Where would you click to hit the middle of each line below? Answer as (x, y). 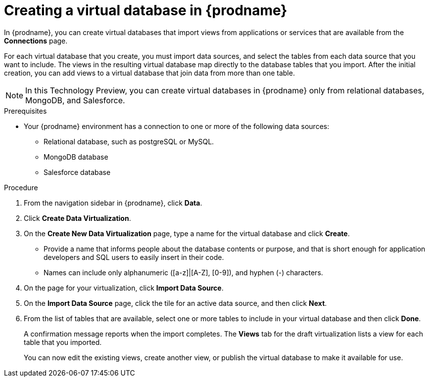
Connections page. (36, 41)
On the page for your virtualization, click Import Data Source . (124, 288)
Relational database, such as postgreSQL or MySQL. (129, 141)
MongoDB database (76, 157)
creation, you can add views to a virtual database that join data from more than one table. (149, 73)
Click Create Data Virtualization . (77, 218)
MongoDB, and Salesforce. (75, 100)
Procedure (21, 187)
